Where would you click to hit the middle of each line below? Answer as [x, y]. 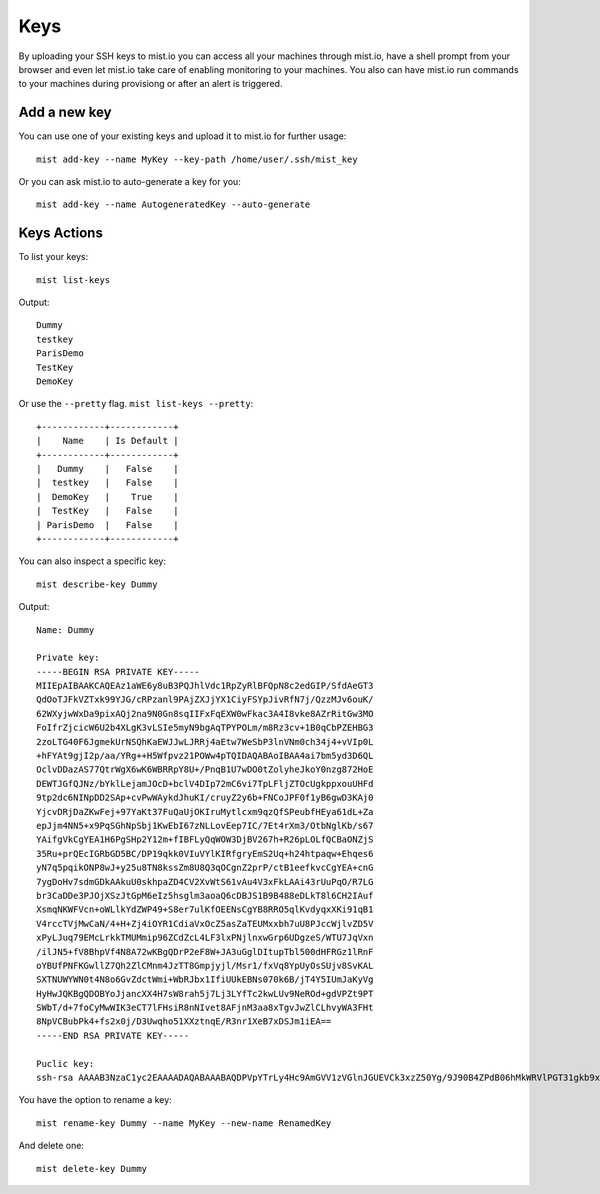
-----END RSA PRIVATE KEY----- [113, 1035]
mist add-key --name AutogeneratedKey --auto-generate [173, 204]
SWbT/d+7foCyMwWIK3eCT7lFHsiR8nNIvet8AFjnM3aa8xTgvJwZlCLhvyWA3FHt [205, 1008]
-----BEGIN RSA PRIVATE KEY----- [118, 671]
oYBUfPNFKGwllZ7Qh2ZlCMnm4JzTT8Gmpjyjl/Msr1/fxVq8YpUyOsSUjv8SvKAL [205, 965]
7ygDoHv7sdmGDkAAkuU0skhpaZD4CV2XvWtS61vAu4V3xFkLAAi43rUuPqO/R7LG [205, 881]
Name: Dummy [65, 629]
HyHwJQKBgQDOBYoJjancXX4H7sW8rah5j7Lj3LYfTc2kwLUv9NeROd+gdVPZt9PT [205, 993]
